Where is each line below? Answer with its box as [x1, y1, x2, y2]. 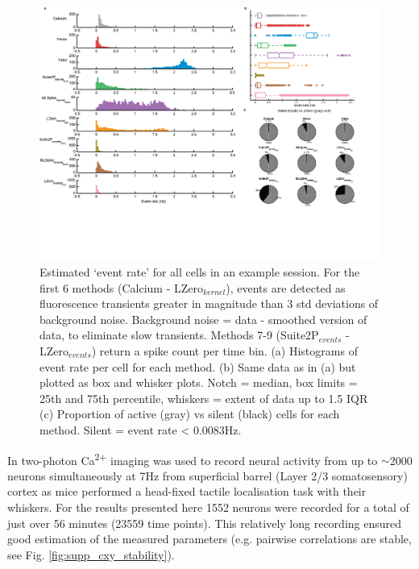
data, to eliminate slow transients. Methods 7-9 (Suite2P [39, 326, 319, 343]
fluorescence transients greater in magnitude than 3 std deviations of [39, 295, 379, 312]
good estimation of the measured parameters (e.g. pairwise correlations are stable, [7, 530, 412, 547]
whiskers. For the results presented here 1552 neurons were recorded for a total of [7, 498, 409, 515]
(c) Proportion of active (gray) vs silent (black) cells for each [39, 405, 340, 422]
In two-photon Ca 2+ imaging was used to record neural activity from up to [7, 449, 378, 468]
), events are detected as [226, 279, 346, 296]
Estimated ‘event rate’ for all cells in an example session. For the [39, 264, 360, 280]
